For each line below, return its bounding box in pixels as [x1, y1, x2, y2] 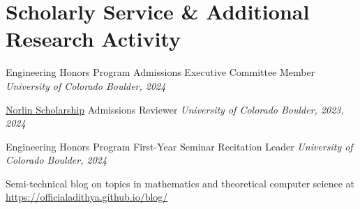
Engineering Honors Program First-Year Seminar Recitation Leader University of [6, 139, 353, 153]
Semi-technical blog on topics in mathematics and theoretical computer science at [6, 176, 354, 190]
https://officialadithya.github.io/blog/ [6, 189, 168, 204]
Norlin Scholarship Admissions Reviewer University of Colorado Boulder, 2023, [6, 102, 344, 116]
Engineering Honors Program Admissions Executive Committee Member [6, 65, 315, 79]
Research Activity [6, 24, 181, 53]
